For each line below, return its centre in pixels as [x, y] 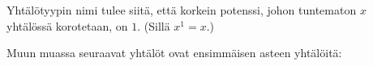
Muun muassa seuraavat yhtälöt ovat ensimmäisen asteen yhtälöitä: [174, 53]
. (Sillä [154, 25]
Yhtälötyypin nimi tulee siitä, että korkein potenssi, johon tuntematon [182, 10]
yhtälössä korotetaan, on [67, 25]
